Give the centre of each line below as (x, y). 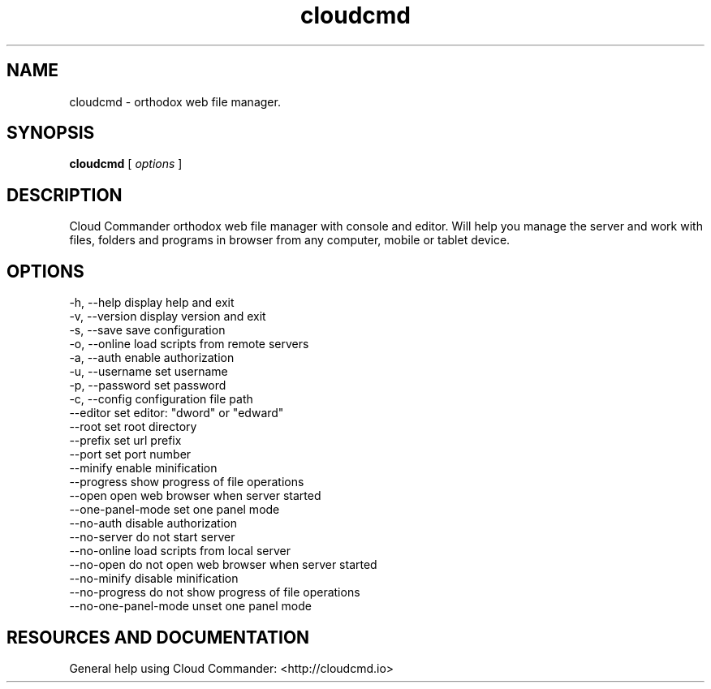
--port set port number (130, 454)
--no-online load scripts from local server (180, 551)
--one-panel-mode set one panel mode (175, 510)
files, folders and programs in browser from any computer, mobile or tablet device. (290, 240)
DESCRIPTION (65, 195)
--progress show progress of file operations (187, 482)
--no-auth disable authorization (153, 523)
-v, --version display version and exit (168, 317)
